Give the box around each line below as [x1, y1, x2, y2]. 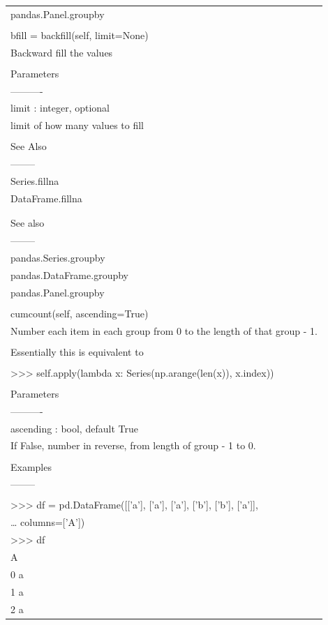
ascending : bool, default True [10, 421, 138, 435]
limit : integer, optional [10, 100, 110, 115]
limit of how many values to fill [10, 118, 144, 133]
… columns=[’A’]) [10, 515, 85, 529]
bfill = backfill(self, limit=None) [10, 27, 149, 42]
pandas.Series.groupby [10, 250, 105, 264]
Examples [10, 459, 52, 474]
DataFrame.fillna [10, 190, 82, 205]
